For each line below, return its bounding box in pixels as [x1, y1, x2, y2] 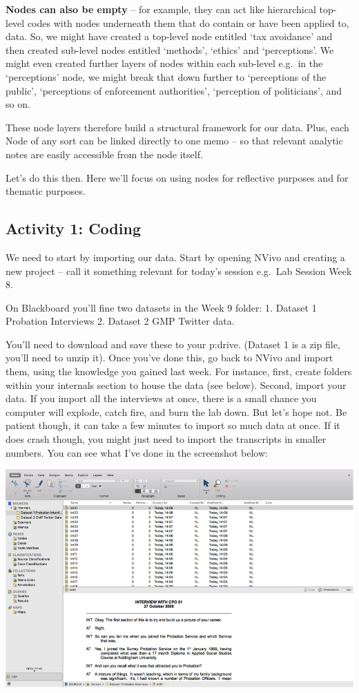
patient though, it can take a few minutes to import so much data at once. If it [6, 418, 340, 433]
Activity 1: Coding [6, 218, 141, 239]
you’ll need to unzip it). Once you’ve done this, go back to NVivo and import [6, 350, 333, 365]
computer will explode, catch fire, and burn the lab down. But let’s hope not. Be [6, 404, 347, 419]
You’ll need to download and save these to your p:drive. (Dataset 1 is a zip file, [6, 336, 340, 351]
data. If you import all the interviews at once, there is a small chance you [6, 391, 317, 406]
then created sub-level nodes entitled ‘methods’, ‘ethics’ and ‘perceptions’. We [6, 42, 334, 57]
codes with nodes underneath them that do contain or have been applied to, [27, 15, 349, 30]
